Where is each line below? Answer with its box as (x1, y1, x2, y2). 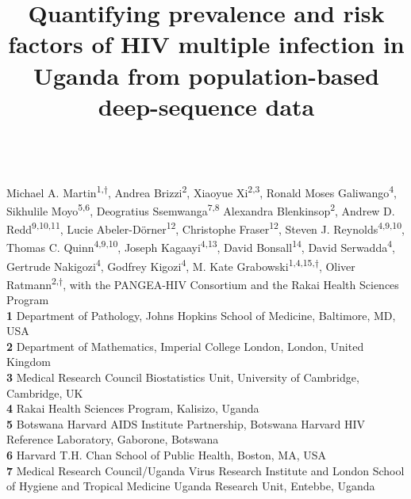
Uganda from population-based (33, 59, 379, 91)
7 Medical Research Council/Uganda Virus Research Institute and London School (6, 462, 405, 478)
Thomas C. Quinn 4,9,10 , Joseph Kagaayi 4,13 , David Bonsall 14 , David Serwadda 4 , (6, 237, 395, 255)
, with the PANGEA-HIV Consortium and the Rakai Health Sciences (63, 276, 399, 292)
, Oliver (318, 257, 355, 274)
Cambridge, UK (6, 384, 83, 401)
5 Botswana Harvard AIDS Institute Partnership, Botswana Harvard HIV (6, 415, 365, 432)
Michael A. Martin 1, (6, 181, 104, 200)
